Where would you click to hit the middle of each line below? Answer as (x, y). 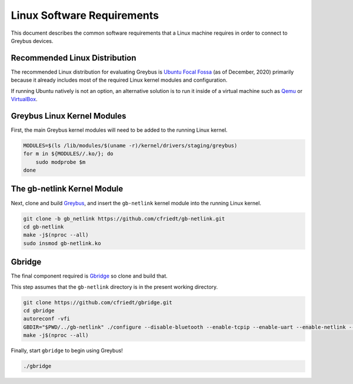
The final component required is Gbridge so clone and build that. (89, 276)
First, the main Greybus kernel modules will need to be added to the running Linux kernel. (119, 130)
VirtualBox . (24, 99)
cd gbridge (39, 311)
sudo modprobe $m (61, 162)
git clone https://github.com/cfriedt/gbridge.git (98, 302)
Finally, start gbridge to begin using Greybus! (67, 350)
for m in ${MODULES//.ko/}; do (69, 154)
